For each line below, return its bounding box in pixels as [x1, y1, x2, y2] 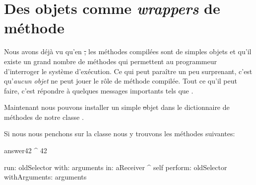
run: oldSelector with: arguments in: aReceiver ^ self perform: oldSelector [4, 162, 227, 172]
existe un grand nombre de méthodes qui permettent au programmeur [4, 56, 217, 66]
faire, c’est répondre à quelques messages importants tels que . [4, 85, 193, 95]
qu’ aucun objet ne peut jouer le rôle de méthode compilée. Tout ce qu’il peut [4, 76, 237, 86]
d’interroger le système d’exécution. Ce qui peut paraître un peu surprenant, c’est [4, 66, 253, 76]
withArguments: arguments [4, 172, 87, 182]
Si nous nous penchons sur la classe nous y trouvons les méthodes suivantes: [4, 128, 235, 139]
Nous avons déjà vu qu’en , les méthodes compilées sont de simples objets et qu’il [4, 46, 252, 57]
